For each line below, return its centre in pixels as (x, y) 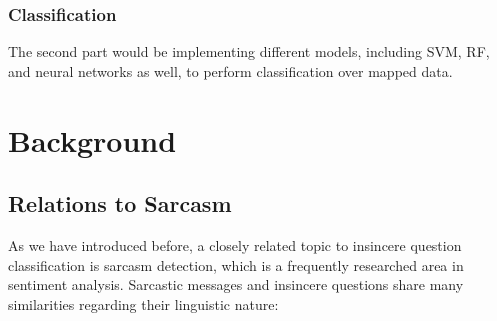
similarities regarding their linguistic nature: (143, 303)
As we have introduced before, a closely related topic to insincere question (235, 244)
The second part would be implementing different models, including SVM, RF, (249, 51)
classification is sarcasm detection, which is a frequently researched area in (236, 264)
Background (92, 139)
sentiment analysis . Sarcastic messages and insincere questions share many (236, 284)
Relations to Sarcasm (120, 203)
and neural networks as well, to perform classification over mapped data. (230, 70)
